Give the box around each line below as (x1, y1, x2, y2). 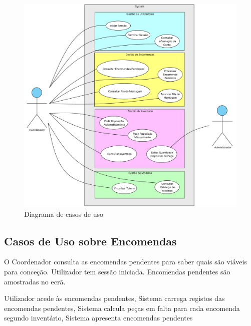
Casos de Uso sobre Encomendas (4, 233, 177, 248)
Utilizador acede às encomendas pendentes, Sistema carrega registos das (4, 293, 225, 303)
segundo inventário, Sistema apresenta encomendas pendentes (4, 312, 193, 323)
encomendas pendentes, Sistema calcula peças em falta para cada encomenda (4, 302, 240, 313)
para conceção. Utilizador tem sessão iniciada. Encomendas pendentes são (4, 266, 230, 276)
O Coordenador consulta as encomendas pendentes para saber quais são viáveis (4, 256, 247, 267)
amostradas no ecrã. (4, 276, 66, 286)
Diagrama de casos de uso (24, 208, 103, 219)
